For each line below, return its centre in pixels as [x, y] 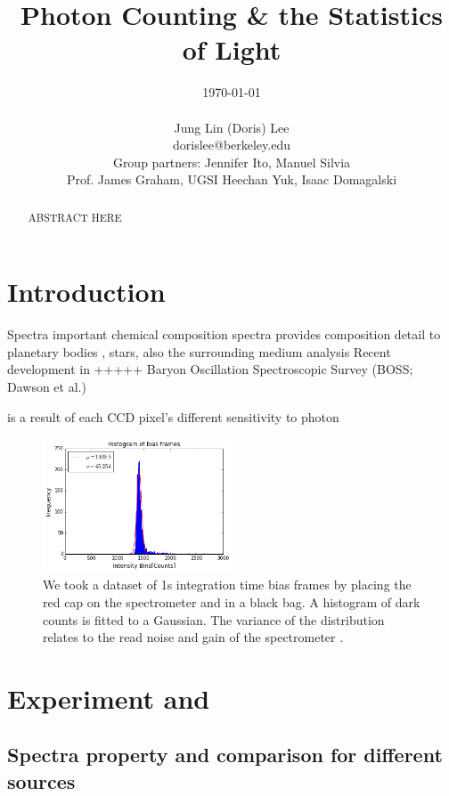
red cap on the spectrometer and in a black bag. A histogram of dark [232, 601]
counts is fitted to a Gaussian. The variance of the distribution [214, 619]
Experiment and [109, 698]
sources [41, 780]
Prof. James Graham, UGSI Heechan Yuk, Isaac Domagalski [232, 179]
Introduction [86, 292]
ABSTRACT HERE [75, 217]
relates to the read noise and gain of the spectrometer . [193, 637]
